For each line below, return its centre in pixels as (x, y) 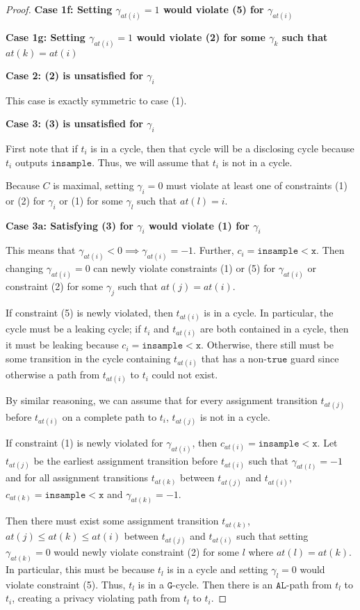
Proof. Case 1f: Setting (59, 9)
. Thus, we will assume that (151, 162)
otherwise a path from (53, 375)
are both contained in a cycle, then (275, 329)
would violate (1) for (199, 225)
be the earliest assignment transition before (126, 460)
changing (25, 268)
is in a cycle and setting (218, 569)
